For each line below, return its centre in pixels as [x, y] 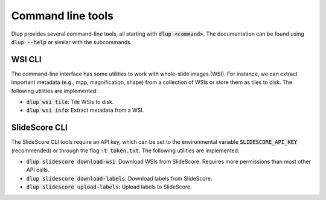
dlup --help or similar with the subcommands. [72, 42]
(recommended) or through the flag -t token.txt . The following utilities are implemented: [125, 150]
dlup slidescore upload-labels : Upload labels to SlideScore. [109, 187]
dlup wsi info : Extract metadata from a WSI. [85, 110]
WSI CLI [26, 60]
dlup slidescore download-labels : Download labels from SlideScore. [119, 178]
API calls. [38, 170]
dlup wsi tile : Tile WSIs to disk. [70, 102]
